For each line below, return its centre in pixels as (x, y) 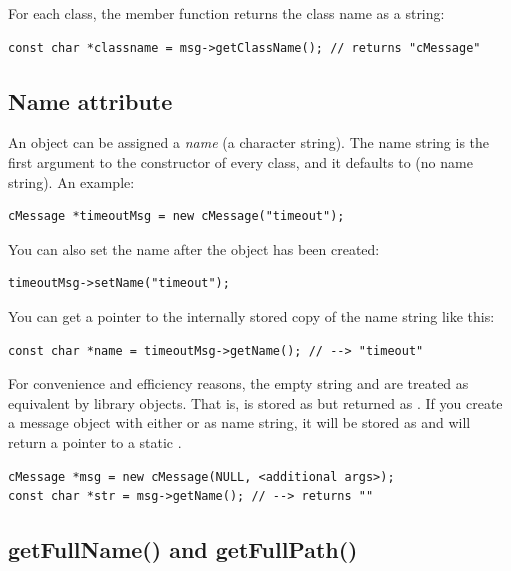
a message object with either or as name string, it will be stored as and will (239, 422)
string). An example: (71, 181)
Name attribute (90, 100)
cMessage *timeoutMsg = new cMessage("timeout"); (176, 216)
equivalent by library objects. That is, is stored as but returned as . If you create (255, 402)
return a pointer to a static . (95, 441)
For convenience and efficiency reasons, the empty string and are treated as (238, 383)
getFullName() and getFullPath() (183, 549)
